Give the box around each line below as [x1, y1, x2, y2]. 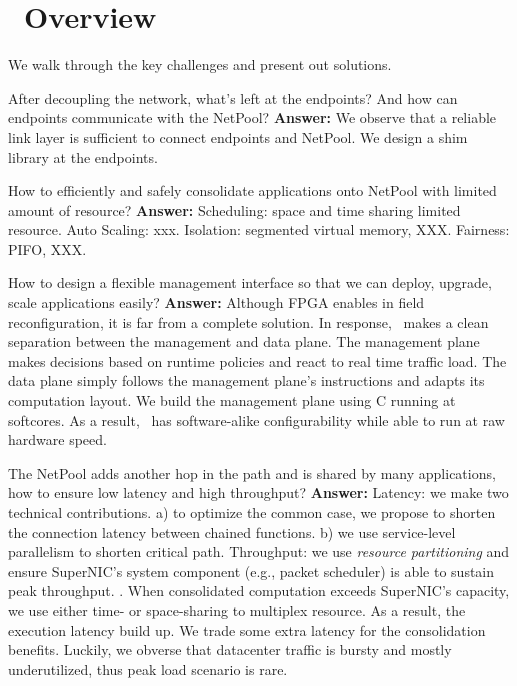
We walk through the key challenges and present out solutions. [8, 54, 392, 75]
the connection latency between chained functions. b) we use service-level [8, 521, 456, 542]
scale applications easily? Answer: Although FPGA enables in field [8, 292, 425, 313]
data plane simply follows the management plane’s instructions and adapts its [8, 370, 485, 391]
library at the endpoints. [8, 146, 158, 167]
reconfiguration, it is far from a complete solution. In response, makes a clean [8, 311, 489, 332]
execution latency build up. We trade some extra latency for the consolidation [8, 619, 486, 640]
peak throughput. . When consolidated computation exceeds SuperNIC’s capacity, [8, 580, 510, 601]
